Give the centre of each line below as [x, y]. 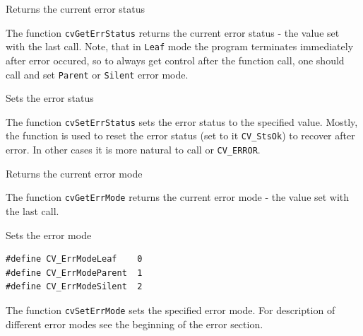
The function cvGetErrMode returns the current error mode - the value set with [178, 197]
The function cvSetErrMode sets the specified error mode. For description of [171, 309]
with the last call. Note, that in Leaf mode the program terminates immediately [180, 46]
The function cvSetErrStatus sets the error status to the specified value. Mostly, [182, 121]
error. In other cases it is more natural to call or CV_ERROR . [133, 150]
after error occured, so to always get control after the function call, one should [175, 60]
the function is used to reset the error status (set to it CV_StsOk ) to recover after [180, 135]
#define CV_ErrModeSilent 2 [74, 287]
